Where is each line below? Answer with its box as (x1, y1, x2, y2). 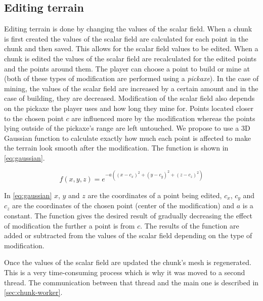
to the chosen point (4, 112, 64, 123)
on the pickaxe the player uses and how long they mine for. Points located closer (4, 102, 253, 113)
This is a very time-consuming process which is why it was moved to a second (4, 267, 245, 278)
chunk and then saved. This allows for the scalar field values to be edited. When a (4, 43, 258, 54)
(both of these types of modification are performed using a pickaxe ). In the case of (4, 73, 259, 84)
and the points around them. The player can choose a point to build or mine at (4, 63, 250, 73)
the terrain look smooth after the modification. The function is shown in (4, 142, 229, 153)
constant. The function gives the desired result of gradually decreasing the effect (4, 210, 252, 221)
